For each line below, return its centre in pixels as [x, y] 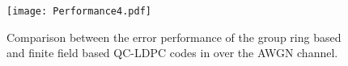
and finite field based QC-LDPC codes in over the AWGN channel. [172, 53]
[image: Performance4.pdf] [79, 11]
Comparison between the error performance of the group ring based [174, 37]
